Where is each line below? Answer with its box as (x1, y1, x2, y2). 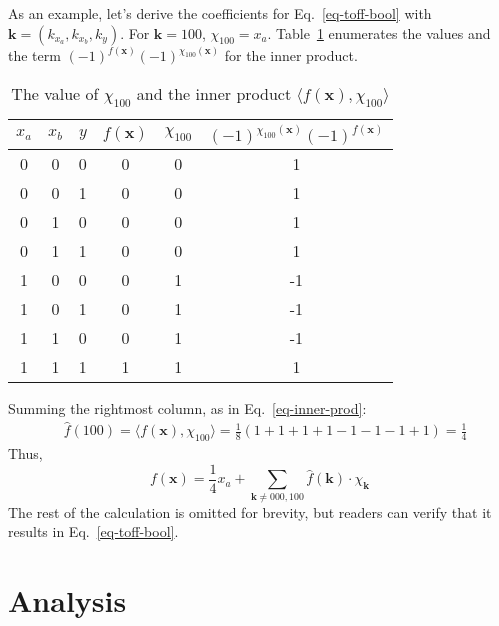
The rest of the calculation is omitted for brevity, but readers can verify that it (8, 501, 492, 522)
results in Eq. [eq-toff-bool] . (8, 521, 179, 542)
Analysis (8, 580, 127, 621)
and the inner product (136, 81, 292, 105)
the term (8, 45, 61, 66)
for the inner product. (224, 45, 358, 66)
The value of (11, 81, 99, 105)
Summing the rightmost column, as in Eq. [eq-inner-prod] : (8, 397, 367, 418)
